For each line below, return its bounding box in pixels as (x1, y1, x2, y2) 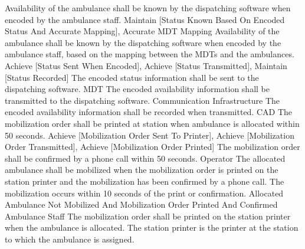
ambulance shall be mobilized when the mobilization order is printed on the (5, 163, 278, 176)
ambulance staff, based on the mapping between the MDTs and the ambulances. (5, 48, 294, 60)
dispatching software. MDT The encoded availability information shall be (5, 83, 270, 95)
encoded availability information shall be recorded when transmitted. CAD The (5, 106, 293, 118)
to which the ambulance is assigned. (5, 232, 135, 245)
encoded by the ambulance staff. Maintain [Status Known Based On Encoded (5, 13, 285, 25)
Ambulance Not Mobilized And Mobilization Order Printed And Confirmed (5, 198, 278, 211)
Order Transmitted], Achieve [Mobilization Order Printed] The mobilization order (5, 140, 300, 153)
